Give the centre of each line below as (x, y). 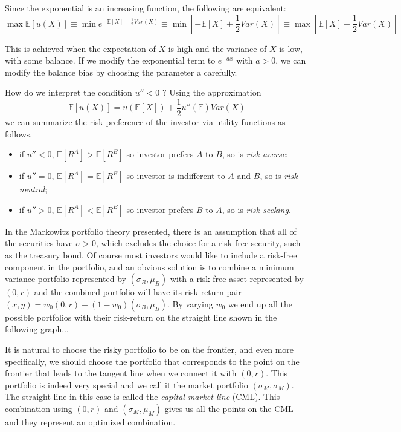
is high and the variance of (217, 48)
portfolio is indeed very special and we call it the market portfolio (127, 385)
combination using (39, 408)
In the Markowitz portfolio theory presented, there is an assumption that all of (151, 231)
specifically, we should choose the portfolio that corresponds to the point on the (152, 361)
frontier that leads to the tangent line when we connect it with (121, 373)
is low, (291, 48)
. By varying (190, 303)
